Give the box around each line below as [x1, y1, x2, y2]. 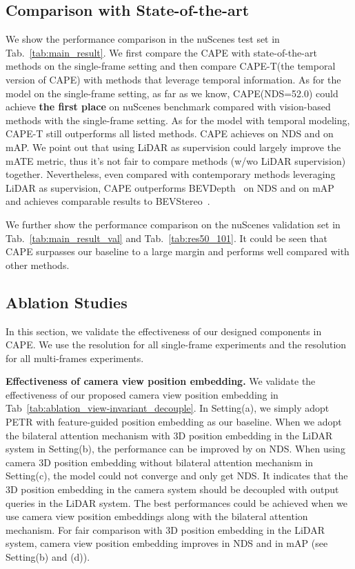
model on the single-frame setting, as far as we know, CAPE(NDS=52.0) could [6, 86, 338, 100]
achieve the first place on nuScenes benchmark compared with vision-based [6, 99, 331, 114]
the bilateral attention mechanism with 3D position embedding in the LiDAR [6, 428, 333, 442]
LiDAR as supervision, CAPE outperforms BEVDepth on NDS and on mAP [6, 180, 334, 194]
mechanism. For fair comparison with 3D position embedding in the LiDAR [6, 522, 325, 537]
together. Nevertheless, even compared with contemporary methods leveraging [6, 167, 336, 181]
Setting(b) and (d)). [6, 550, 90, 563]
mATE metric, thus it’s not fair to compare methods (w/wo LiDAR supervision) [6, 153, 346, 168]
